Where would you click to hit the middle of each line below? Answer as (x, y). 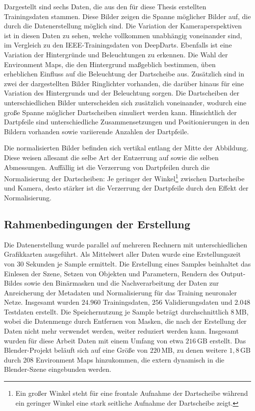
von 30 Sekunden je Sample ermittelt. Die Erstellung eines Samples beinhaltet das (127, 263)
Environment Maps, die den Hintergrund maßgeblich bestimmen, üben (110, 64)
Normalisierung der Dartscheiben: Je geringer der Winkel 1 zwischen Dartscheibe (124, 178)
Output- (233, 273)
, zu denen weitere (200, 350)
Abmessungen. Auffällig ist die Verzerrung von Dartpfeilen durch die (107, 167)
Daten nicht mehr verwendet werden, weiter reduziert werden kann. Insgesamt (121, 331)
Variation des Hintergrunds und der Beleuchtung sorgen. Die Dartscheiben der (122, 93)
